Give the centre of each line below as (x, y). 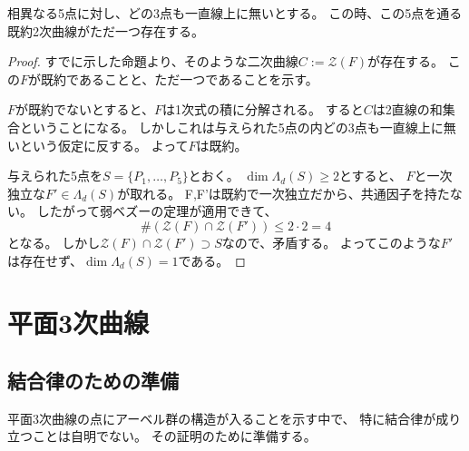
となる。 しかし (54, 242)
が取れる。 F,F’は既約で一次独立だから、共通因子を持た (283, 193)
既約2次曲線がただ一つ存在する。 (106, 30)
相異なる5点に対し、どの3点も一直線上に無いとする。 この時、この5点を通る (235, 13)
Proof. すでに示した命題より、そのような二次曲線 (153, 61)
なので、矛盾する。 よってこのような (331, 242)
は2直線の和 (407, 109)
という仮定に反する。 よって (104, 145)
